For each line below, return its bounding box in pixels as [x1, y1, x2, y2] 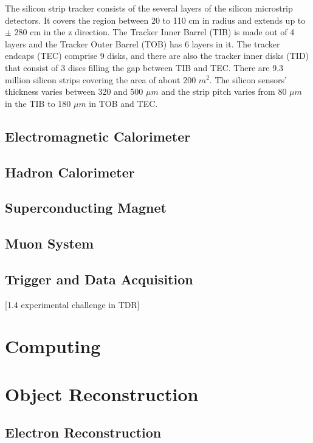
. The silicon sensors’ [209, 73, 287, 86]
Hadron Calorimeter [5, 162, 135, 181]
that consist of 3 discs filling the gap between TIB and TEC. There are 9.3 [5, 61, 284, 74]
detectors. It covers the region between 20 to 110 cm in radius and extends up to [5, 13, 306, 26]
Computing [5, 334, 101, 359]
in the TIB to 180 [5, 97, 71, 109]
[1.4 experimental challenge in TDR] [5, 298, 140, 311]
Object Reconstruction [5, 381, 199, 406]
